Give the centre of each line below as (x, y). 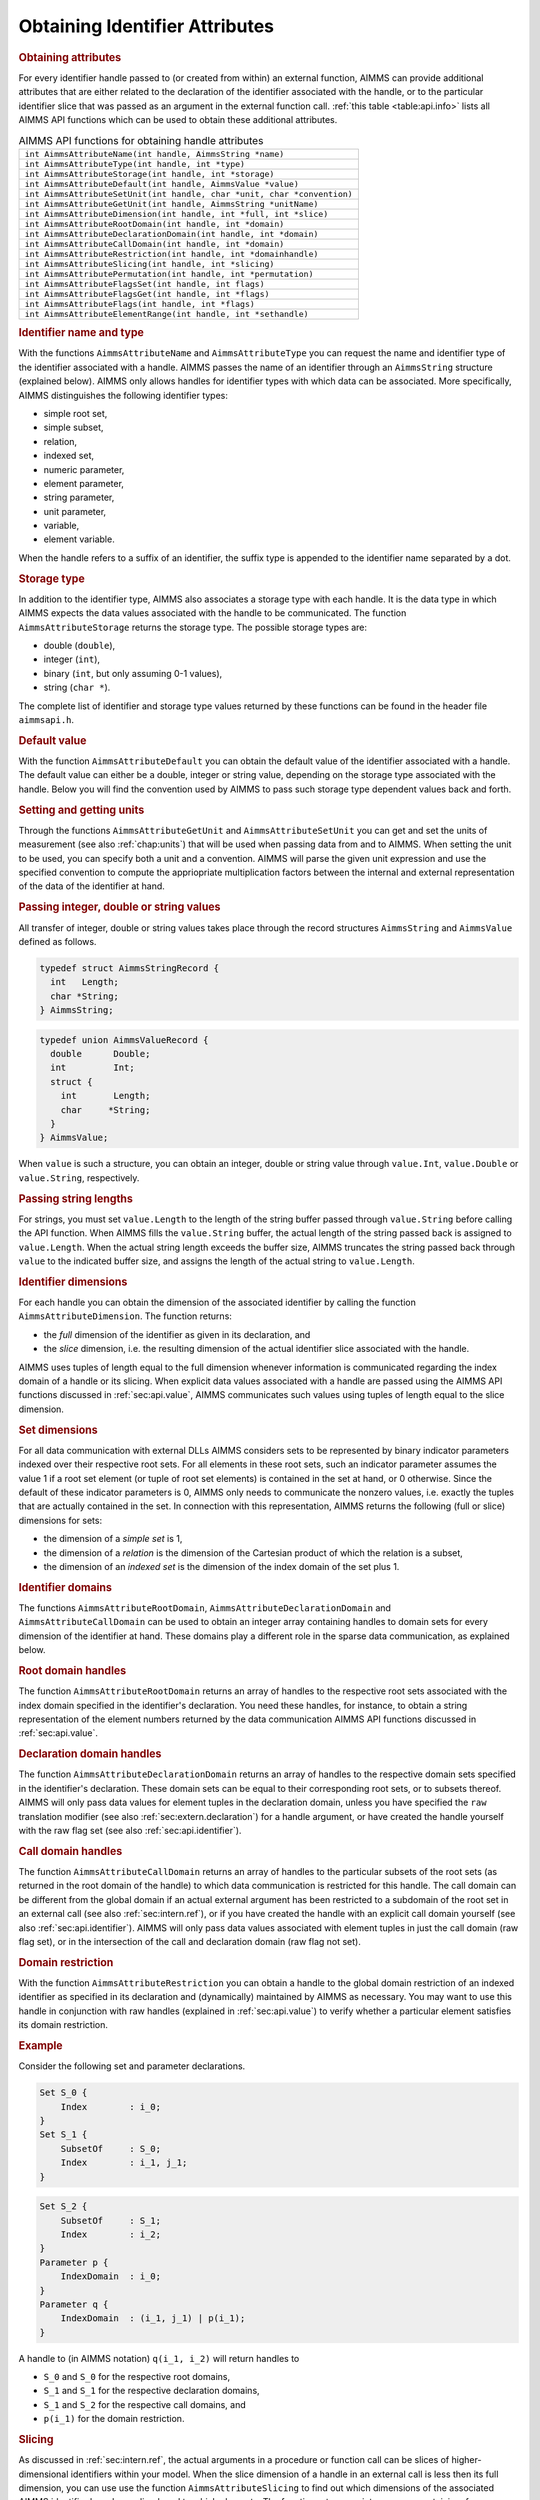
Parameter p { (74, 2262)
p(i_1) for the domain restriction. (114, 2419)
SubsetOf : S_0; (111, 2148)
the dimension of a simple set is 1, (113, 1539)
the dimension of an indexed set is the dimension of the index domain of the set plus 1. (221, 1566)
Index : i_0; (111, 2106)
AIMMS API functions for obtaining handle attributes (141, 140)
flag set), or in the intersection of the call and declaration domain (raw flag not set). (190, 1941)
